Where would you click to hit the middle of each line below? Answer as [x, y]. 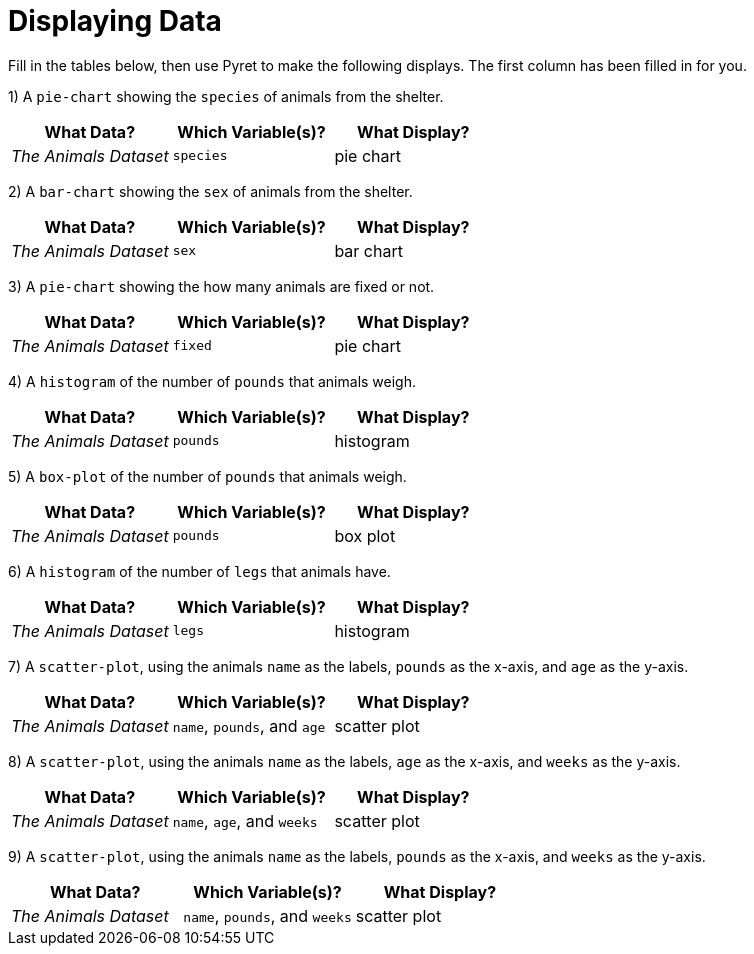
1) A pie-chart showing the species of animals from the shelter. [226, 96]
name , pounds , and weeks [267, 915]
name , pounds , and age [249, 725]
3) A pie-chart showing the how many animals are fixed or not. [221, 286]
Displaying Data [115, 21]
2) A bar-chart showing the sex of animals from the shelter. [210, 191]
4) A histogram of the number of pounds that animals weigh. [212, 381]
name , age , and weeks [245, 820]
